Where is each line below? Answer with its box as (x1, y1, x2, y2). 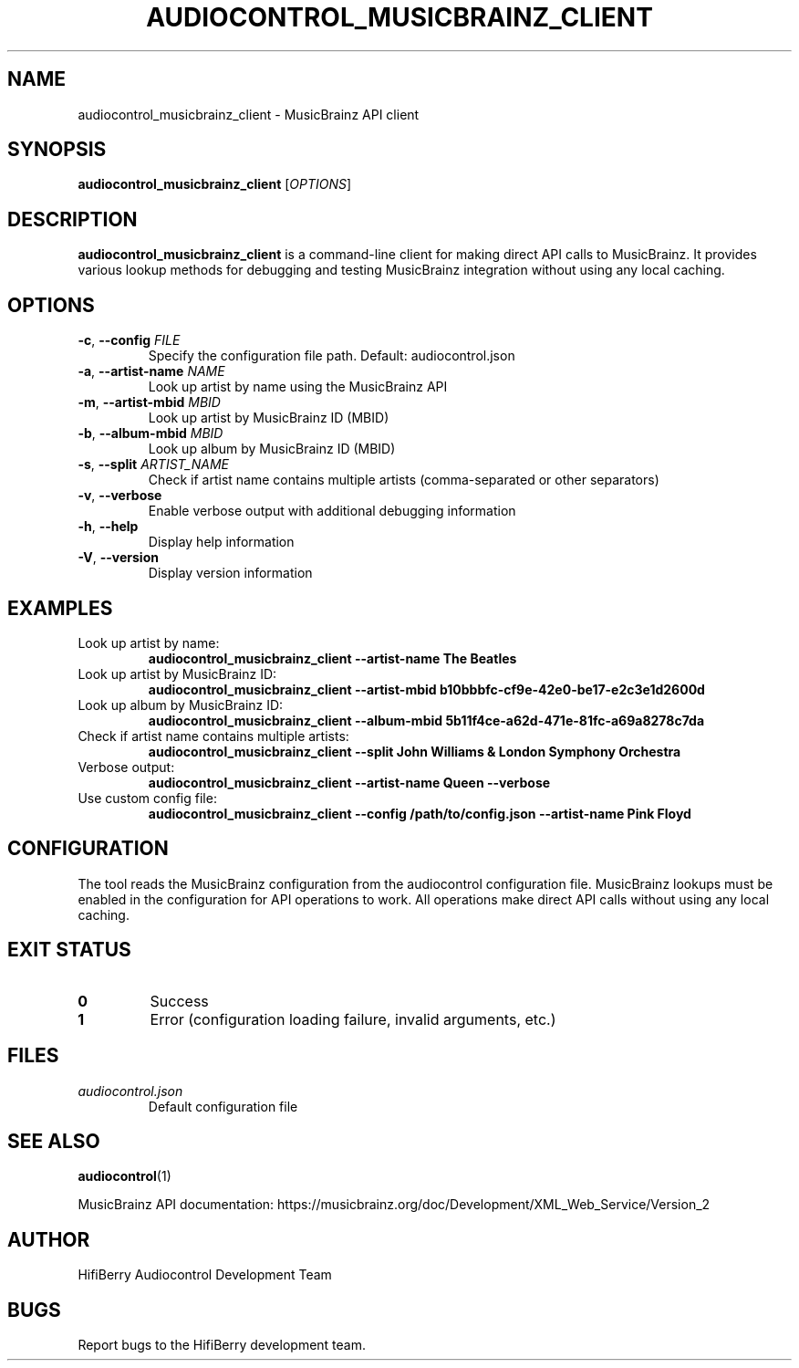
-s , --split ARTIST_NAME (78, 456, 229, 473)
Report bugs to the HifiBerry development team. (78, 1337, 366, 1353)
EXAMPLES (7, 596, 113, 620)
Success (150, 991, 209, 1010)
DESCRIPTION (7, 207, 138, 231)
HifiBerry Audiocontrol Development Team (78, 1267, 332, 1283)
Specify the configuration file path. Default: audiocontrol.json (148, 348, 515, 364)
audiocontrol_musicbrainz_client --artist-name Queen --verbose (148, 774, 551, 790)
